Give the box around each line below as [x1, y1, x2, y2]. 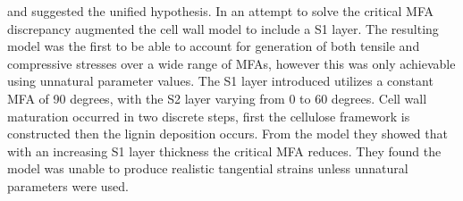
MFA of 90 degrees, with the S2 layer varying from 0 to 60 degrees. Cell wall [7, 88, 427, 107]
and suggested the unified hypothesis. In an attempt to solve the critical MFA [7, 2, 434, 20]
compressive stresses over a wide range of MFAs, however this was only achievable [7, 54, 456, 72]
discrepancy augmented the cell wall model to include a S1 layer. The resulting [7, 19, 439, 38]
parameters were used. [7, 176, 129, 195]
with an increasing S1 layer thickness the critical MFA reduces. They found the [7, 141, 442, 160]
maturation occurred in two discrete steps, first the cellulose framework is [7, 106, 410, 125]
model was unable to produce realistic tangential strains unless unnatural [7, 159, 408, 178]
